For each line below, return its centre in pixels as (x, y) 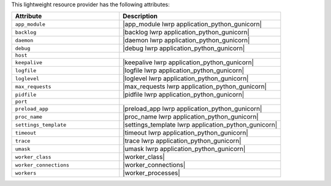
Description (140, 17)
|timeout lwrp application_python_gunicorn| (185, 133)
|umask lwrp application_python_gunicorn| (184, 149)
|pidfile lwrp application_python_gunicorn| (184, 95)
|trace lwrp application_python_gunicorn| (182, 141)
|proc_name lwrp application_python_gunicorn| (191, 117)
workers (26, 173)
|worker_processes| (151, 173)
